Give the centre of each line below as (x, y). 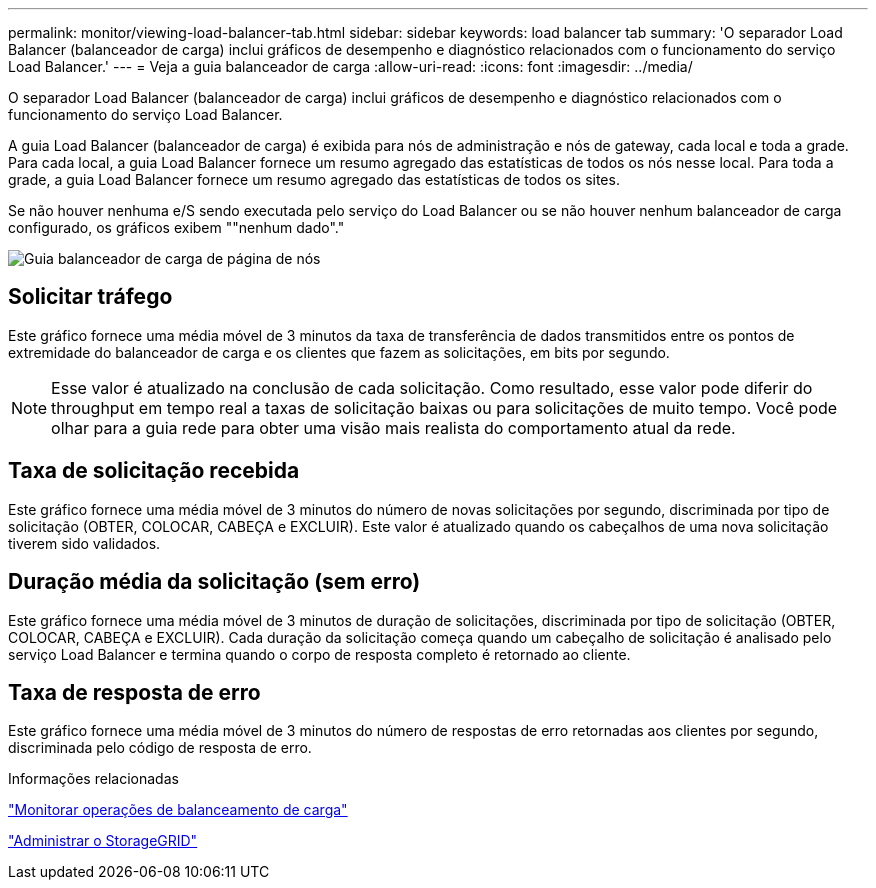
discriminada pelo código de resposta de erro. (160, 748)
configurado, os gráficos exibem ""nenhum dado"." (176, 227)
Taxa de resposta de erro (134, 692)
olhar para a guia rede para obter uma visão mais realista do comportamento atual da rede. (393, 427)
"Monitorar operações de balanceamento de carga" (178, 810)
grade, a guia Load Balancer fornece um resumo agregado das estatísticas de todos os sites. (314, 179)
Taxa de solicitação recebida (154, 471)
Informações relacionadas (93, 779)
